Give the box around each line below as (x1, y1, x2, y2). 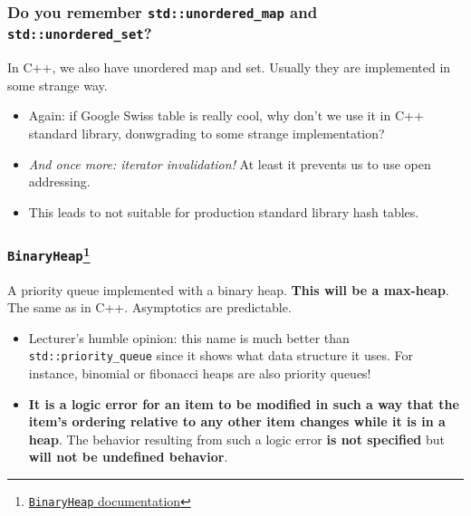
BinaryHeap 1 (7, 242, 91, 264)
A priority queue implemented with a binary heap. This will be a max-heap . (7, 280, 449, 299)
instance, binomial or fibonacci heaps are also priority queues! (28, 364, 371, 383)
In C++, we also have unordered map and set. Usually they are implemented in (7, 58, 451, 77)
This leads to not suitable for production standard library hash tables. (28, 202, 419, 221)
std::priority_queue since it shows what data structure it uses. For (28, 346, 413, 365)
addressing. (28, 172, 91, 191)
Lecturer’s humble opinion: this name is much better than (28, 328, 350, 347)
